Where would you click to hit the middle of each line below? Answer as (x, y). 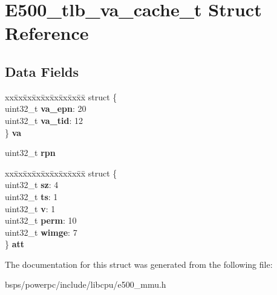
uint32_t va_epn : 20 (46, 109)
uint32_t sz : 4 (32, 185)
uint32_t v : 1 (30, 208)
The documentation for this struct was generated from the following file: (139, 264)
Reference (47, 33)
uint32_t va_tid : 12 (44, 120)
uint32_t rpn (30, 153)
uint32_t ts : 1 (31, 196)
